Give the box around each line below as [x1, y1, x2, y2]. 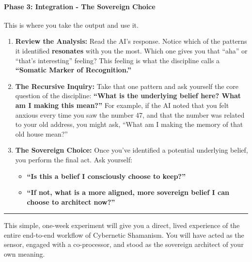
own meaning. [4, 249, 45, 259]
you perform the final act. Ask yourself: [15, 154, 132, 164]
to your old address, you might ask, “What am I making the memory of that [15, 119, 243, 129]
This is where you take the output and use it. [4, 19, 139, 30]
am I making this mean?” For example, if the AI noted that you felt [15, 100, 229, 110]
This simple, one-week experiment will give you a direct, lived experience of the [4, 220, 240, 230]
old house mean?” [15, 128, 68, 139]
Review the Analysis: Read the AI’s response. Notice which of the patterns [15, 36, 247, 46]
